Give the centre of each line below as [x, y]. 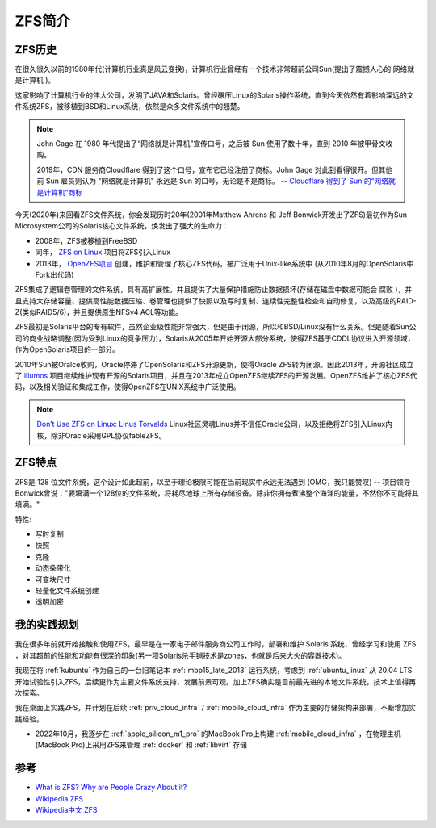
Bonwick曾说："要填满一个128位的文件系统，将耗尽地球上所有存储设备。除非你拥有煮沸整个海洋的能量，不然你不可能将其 [217, 493]
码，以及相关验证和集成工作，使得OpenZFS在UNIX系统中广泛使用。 [128, 387]
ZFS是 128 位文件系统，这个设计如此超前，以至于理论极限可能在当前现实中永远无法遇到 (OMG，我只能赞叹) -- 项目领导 [213, 482]
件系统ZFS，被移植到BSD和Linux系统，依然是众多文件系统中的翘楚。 [130, 107]
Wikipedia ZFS [59, 798]
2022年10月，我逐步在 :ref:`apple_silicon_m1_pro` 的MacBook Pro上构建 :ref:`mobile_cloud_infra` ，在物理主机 [218, 734]
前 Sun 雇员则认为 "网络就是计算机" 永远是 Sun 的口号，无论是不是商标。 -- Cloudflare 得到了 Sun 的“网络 [213, 181]
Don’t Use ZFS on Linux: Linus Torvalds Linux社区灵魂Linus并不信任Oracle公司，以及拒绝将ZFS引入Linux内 [215, 424]
